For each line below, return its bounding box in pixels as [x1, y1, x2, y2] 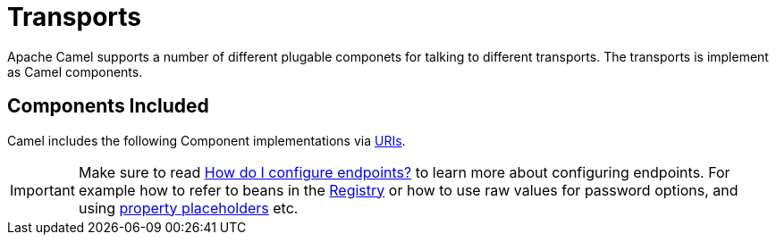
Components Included [7, 95, 209, 118]
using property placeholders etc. [78, 198, 299, 217]
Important [10, 180, 75, 199]
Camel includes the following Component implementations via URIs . [7, 132, 406, 148]
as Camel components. [7, 63, 143, 79]
